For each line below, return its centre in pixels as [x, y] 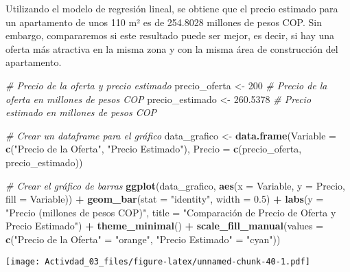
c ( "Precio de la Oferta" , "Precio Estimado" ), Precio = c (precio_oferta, [154, 149]
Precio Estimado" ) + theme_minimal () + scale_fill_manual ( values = [165, 226]
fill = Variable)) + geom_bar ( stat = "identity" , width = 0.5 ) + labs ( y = [165, 199]
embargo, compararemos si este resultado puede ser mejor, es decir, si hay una [170, 35]
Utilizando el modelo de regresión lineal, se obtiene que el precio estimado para [172, 8]
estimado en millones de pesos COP [81, 112]
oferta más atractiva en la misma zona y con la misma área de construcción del [172, 48]
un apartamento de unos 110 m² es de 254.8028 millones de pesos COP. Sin [164, 22]
